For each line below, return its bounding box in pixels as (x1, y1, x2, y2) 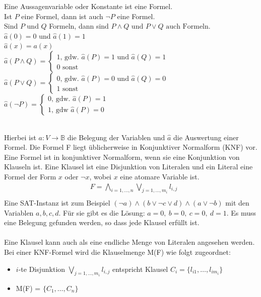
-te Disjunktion (18, 263, 66, 274)
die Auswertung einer (173, 132, 239, 142)
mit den (225, 197, 249, 208)
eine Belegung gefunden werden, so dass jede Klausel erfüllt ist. (4, 217, 200, 228)
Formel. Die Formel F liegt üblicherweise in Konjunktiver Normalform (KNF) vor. (4, 142, 257, 152)
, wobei (89, 171, 111, 181)
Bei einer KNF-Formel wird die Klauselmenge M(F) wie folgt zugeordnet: (4, 247, 231, 257)
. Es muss (226, 207, 256, 218)
